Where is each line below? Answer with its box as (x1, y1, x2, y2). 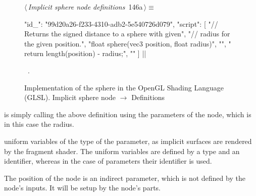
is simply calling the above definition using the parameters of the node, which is (4, 109, 251, 119)
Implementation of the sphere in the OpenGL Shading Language (24, 82, 224, 92)
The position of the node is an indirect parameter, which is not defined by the (4, 172, 245, 183)
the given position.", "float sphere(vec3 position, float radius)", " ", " (24, 38, 231, 48)
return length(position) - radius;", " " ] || (24, 48, 146, 59)
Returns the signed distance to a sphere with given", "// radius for (24, 28, 230, 39)
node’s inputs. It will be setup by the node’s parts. (4, 182, 161, 193)
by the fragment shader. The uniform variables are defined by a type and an (4, 145, 240, 156)
